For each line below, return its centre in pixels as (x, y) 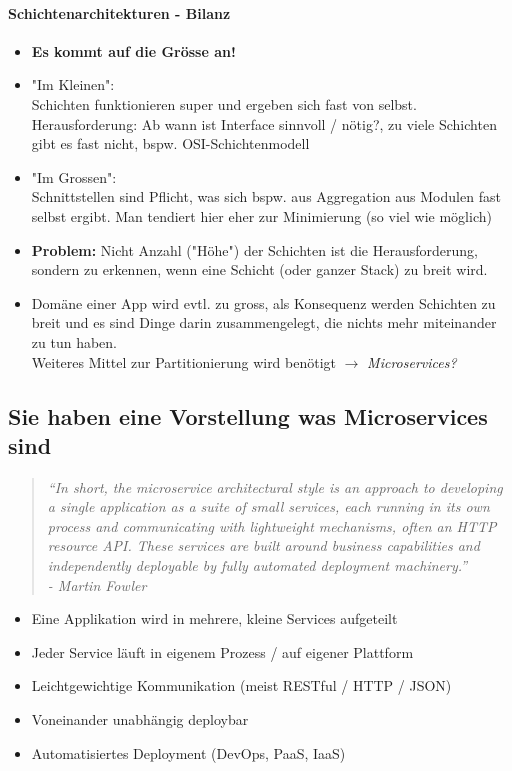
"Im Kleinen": (73, 84)
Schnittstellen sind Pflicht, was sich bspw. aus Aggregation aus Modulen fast (266, 196)
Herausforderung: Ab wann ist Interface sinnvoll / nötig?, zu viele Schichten (264, 123)
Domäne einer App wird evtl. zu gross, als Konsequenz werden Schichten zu (263, 302)
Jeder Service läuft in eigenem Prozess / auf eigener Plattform (222, 651)
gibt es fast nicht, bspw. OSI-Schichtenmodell (170, 143)
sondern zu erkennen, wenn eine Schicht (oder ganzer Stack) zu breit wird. (259, 269)
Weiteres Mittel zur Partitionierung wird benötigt (184, 361)
